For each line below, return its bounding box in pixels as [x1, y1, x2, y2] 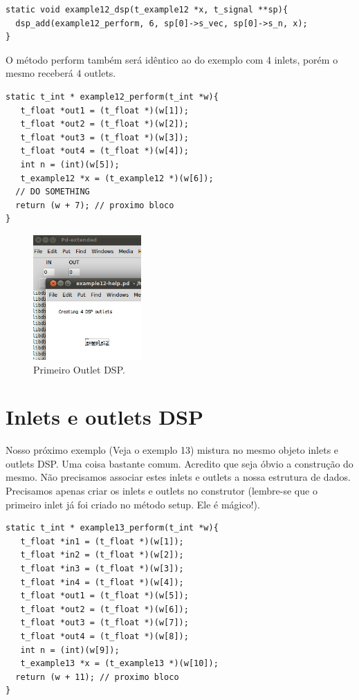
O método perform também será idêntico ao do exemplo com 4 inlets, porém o [6, 52, 338, 66]
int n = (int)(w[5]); [20, 159, 120, 169]
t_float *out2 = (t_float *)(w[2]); [20, 119, 189, 129]
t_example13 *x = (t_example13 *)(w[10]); [20, 658, 219, 669]
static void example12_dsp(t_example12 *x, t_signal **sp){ [6, 5, 288, 15]
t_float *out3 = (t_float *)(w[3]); [20, 132, 189, 142]
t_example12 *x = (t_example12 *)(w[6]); [20, 173, 214, 183]
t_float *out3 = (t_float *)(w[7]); [20, 618, 189, 628]
